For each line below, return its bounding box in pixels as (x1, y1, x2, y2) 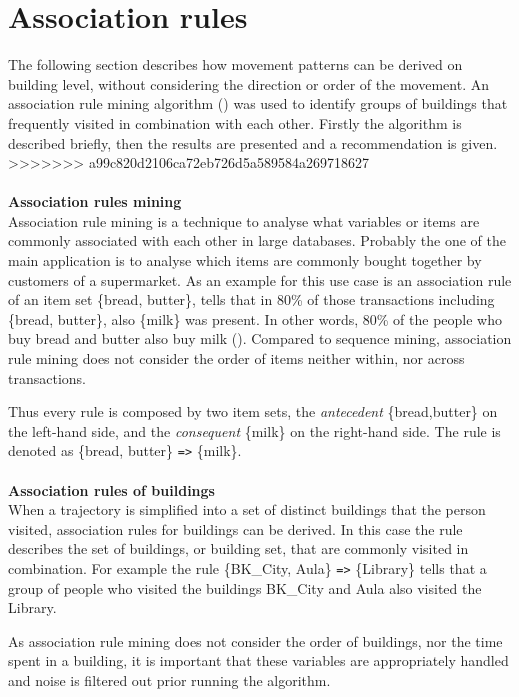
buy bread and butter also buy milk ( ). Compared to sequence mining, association (8, 328, 512, 349)
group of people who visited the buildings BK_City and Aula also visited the (8, 577, 482, 598)
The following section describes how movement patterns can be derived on (8, 54, 463, 75)
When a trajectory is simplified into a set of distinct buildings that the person (8, 499, 486, 520)
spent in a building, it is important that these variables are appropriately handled (8, 650, 509, 671)
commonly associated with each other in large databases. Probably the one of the (8, 230, 506, 251)
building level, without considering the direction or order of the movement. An (8, 73, 489, 94)
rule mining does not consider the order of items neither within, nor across (8, 348, 465, 369)
